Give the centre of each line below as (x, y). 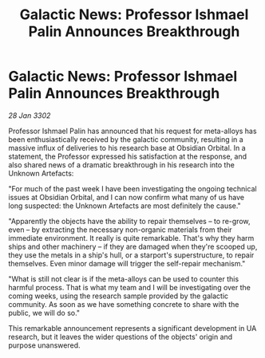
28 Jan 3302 (30, 115)
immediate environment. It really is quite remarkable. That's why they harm (131, 238)
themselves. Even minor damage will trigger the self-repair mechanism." (127, 263)
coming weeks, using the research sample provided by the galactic (119, 296)
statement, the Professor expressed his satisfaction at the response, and (128, 156)
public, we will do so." (44, 313)
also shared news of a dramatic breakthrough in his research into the (122, 164)
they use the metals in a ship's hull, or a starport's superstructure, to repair (131, 255)
